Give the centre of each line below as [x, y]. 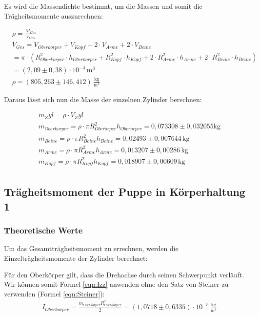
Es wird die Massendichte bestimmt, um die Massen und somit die [103, 6]
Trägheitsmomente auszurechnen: [53, 15]
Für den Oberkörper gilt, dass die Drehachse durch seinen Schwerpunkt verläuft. [124, 274]
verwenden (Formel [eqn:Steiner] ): [54, 293]
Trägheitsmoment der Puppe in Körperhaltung [125, 192]
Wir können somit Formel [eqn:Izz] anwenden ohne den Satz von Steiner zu [116, 284]
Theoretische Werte [43, 230]
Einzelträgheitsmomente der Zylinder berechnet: [76, 258]
